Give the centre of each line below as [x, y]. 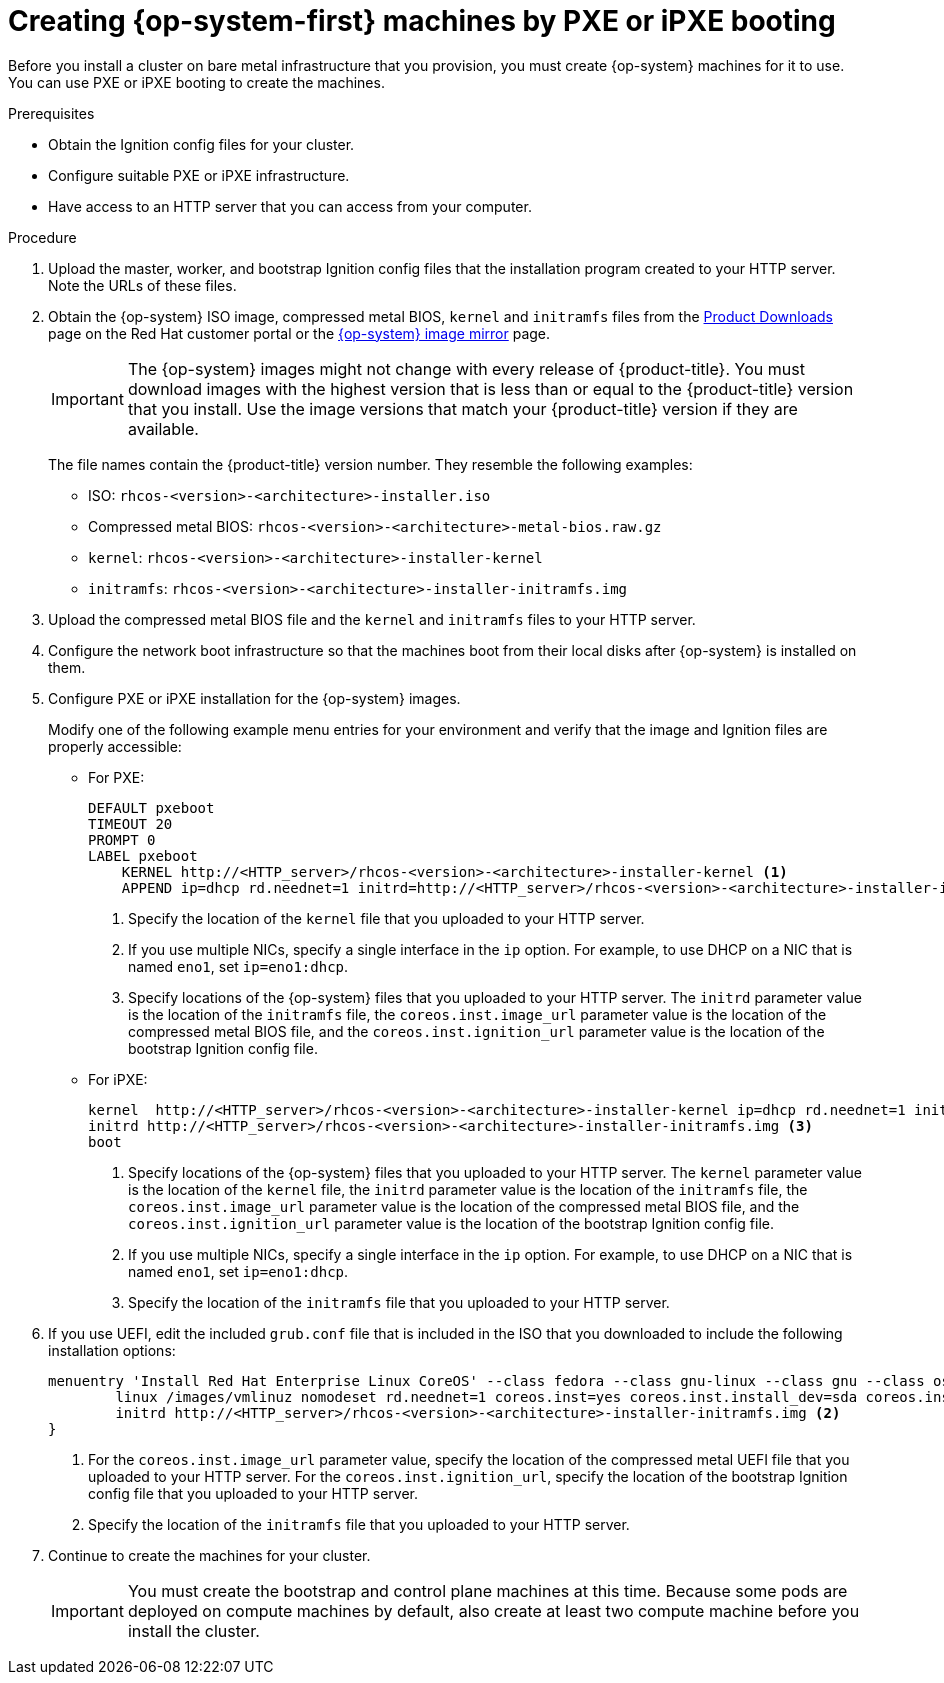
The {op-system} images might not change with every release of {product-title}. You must [466, 368]
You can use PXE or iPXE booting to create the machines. [196, 82]
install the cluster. [193, 1630]
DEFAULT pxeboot [151, 807]
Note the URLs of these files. [142, 285]
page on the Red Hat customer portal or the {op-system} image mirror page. [299, 333]
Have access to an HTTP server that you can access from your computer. [290, 206]
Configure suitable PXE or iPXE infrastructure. [199, 175]
